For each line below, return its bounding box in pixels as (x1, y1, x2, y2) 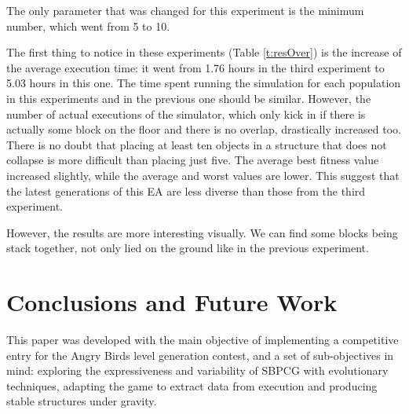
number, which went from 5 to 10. (6, 17, 170, 34)
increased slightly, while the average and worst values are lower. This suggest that (6, 167, 400, 183)
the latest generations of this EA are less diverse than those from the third (6, 182, 366, 199)
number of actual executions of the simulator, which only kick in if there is (6, 105, 366, 122)
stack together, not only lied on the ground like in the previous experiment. (6, 240, 369, 256)
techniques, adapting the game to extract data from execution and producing (6, 377, 378, 394)
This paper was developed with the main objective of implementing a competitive (6, 332, 399, 348)
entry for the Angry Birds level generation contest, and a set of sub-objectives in (6, 346, 394, 363)
